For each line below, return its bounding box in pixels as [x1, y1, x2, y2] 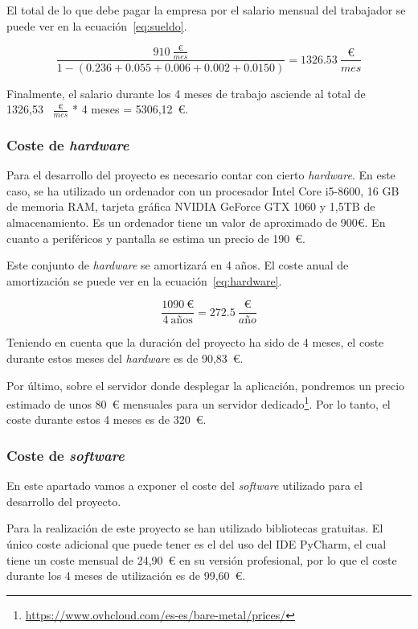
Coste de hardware [6, 134, 129, 154]
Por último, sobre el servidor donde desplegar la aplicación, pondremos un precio [6, 376, 405, 393]
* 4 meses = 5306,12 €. [72, 101, 189, 117]
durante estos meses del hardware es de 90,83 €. [6, 350, 244, 367]
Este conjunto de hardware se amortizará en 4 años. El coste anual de [6, 257, 349, 273]
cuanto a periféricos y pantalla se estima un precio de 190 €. [6, 229, 305, 246]
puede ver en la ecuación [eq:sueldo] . [6, 17, 187, 34]
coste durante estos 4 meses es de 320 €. [6, 411, 207, 428]
